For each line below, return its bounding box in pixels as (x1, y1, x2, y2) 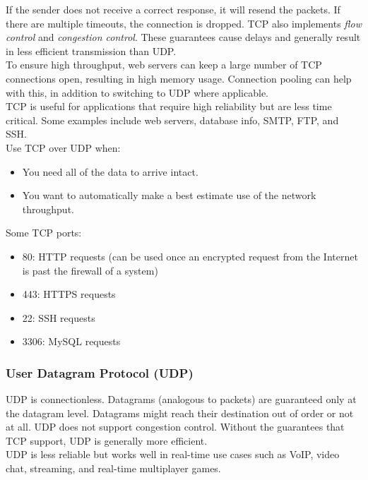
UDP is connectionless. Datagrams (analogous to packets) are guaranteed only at (6, 392, 357, 407)
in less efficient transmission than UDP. (6, 43, 177, 58)
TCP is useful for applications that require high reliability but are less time (6, 99, 332, 114)
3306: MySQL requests (22, 334, 121, 349)
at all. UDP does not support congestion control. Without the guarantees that (6, 419, 345, 434)
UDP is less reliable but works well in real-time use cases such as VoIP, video (6, 447, 340, 462)
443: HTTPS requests (22, 287, 116, 301)
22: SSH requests (22, 310, 95, 325)
